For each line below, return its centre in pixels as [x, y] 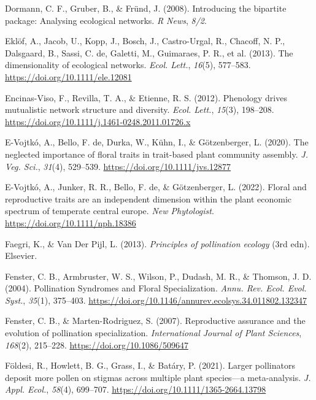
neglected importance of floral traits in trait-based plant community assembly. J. [156, 154]
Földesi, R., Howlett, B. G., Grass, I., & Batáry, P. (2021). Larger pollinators [150, 365]
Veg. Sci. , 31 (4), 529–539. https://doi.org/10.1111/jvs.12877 [118, 166]
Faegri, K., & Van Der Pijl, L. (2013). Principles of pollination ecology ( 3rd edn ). [157, 243]
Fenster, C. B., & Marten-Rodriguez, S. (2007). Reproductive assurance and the [155, 321]
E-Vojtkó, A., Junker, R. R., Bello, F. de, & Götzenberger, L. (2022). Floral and [156, 187]
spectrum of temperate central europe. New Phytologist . [110, 211]
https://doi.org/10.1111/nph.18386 [71, 222]
